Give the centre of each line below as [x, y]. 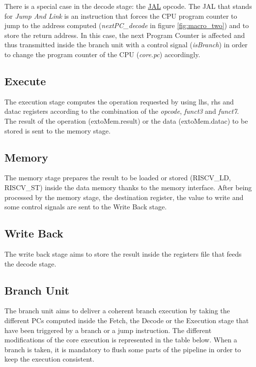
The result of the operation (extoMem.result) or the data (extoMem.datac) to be [126, 120]
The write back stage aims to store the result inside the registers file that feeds [123, 253]
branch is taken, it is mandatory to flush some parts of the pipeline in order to [123, 349]
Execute [25, 81]
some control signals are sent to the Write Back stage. [86, 207]
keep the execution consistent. [49, 359]
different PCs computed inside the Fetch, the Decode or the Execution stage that [127, 320]
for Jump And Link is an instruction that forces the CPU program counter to [121, 16]
